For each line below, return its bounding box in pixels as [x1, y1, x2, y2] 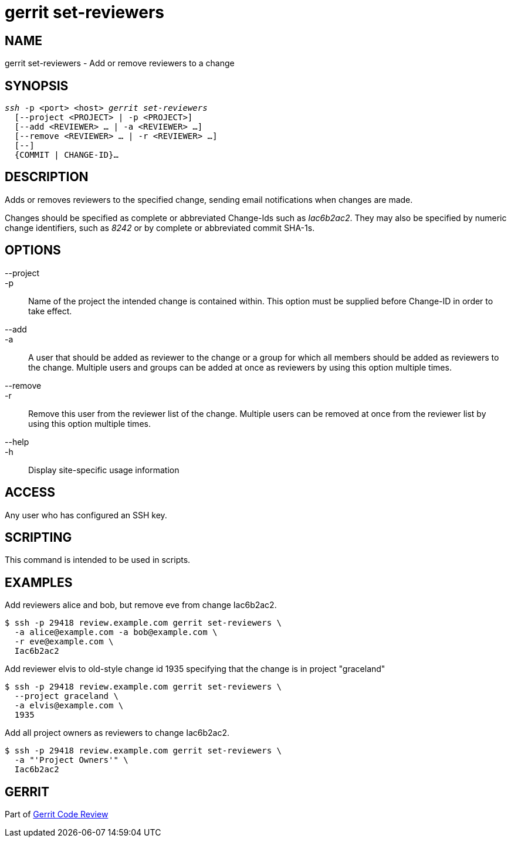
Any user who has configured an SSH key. [5, 510, 167, 520]
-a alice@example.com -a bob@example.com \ [14, 627, 218, 637]
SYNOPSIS [5, 78, 69, 93]
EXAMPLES [5, 575, 73, 590]
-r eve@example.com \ [14, 637, 114, 647]
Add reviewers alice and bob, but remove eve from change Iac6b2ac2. [5, 600, 277, 610]
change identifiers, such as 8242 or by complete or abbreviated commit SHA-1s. [5, 222, 315, 233]
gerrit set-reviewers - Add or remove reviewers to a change [5, 58, 235, 69]
